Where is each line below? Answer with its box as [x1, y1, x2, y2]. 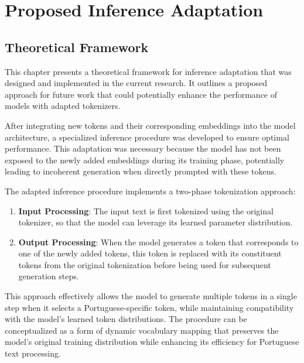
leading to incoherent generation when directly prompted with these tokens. [5, 165, 276, 177]
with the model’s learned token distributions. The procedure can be [5, 313, 247, 325]
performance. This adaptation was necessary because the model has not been [5, 142, 281, 155]
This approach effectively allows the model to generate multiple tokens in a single [5, 290, 297, 302]
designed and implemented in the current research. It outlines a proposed [5, 77, 268, 89]
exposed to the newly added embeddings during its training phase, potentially [5, 153, 285, 166]
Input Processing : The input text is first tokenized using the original [18, 204, 274, 217]
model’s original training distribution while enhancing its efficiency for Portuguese [5, 335, 299, 348]
